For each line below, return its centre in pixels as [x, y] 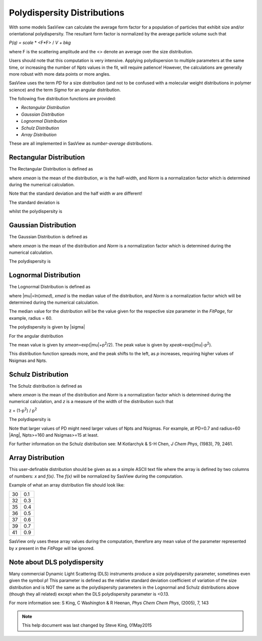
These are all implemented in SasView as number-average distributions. [81, 143]
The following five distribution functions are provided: [63, 99]
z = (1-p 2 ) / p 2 [23, 410]
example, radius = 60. [31, 318]
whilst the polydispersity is [36, 211]
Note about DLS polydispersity [56, 562]
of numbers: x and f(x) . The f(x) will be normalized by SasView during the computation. [96, 476]
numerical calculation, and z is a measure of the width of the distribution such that [91, 402]
